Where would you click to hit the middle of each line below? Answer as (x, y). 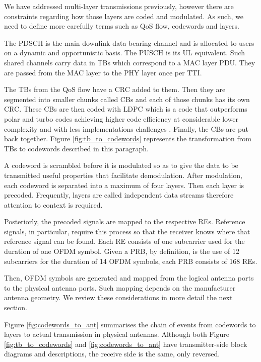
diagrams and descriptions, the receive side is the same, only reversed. (112, 354)
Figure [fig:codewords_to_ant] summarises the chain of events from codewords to (130, 324)
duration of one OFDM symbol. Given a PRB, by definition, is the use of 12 (122, 251)
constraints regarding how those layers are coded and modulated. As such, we (124, 16)
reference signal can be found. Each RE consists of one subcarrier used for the (124, 241)
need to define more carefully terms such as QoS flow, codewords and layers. (122, 26)
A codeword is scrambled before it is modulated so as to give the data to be (121, 165)
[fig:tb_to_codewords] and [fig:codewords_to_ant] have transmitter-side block (126, 344)
